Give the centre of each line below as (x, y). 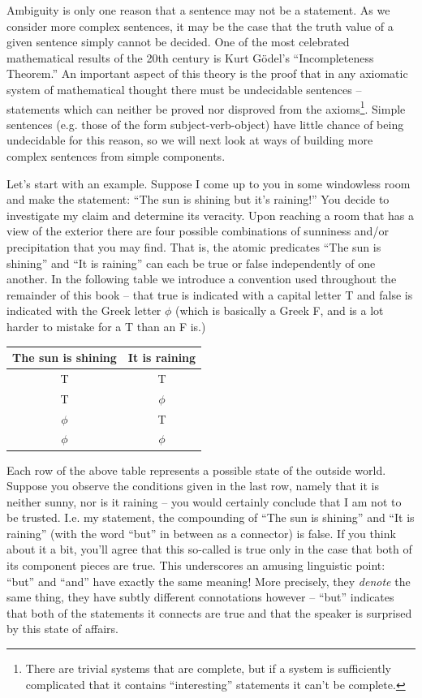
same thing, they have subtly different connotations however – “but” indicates (200, 597)
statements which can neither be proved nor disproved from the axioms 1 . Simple (206, 107)
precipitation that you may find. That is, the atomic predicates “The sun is (194, 246)
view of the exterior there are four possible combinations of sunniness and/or (198, 231)
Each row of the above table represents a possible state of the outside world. (196, 470)
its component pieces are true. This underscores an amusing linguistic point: (196, 565)
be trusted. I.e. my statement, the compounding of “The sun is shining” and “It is (211, 517)
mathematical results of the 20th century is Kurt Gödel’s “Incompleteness (190, 57)
